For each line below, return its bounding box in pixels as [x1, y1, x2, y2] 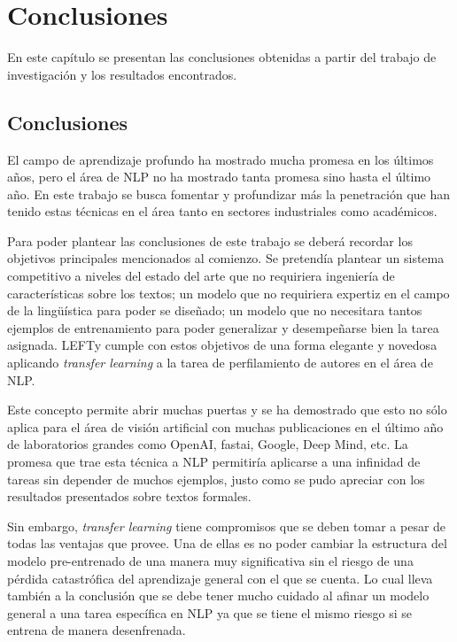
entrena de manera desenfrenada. [7, 621, 186, 639]
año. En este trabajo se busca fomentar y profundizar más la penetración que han [7, 184, 451, 203]
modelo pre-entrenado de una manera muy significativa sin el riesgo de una [7, 551, 414, 569]
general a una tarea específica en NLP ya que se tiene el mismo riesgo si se [7, 603, 413, 622]
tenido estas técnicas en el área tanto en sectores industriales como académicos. [7, 202, 438, 220]
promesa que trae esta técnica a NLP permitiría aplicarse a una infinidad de [7, 452, 421, 471]
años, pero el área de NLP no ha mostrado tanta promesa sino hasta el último [7, 167, 431, 186]
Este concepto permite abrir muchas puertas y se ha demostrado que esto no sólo [7, 400, 447, 419]
